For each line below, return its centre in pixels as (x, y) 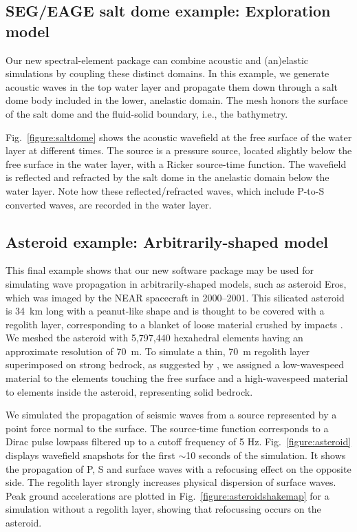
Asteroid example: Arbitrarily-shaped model (167, 241)
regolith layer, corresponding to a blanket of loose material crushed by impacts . (174, 324)
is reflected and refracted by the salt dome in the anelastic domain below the (167, 177)
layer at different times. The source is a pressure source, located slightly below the (179, 150)
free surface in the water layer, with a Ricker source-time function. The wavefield (176, 163)
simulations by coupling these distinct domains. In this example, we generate (167, 73)
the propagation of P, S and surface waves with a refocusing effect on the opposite (178, 468)
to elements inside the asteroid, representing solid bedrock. (129, 391)
